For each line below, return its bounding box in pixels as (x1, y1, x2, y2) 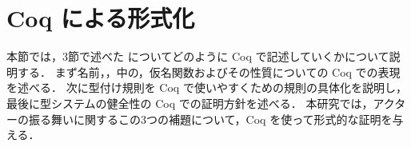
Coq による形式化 (6, 2, 195, 34)
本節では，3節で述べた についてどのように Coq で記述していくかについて (6, 48, 389, 65)
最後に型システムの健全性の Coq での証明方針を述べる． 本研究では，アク (6, 94, 395, 111)
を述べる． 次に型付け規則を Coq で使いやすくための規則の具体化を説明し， (6, 79, 407, 96)
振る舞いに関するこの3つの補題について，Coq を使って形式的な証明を (28, 110, 393, 127)
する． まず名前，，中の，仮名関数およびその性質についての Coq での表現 (17, 63, 401, 80)
